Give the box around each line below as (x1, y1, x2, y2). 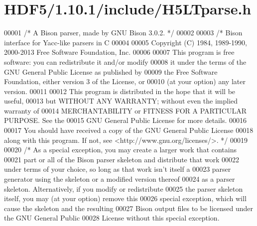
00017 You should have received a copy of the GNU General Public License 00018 (4, 125, 254, 135)
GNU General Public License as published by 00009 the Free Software (4, 66, 218, 77)
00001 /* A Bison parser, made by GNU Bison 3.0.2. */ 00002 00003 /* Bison (4, 27, 243, 38)
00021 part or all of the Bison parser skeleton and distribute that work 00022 (4, 154, 240, 164)
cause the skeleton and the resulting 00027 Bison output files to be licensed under (4, 203, 254, 213)
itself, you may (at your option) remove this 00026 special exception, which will (4, 193, 247, 204)
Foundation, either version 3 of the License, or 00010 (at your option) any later (4, 76, 246, 87)
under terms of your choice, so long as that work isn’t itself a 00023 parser (4, 164, 231, 174)
